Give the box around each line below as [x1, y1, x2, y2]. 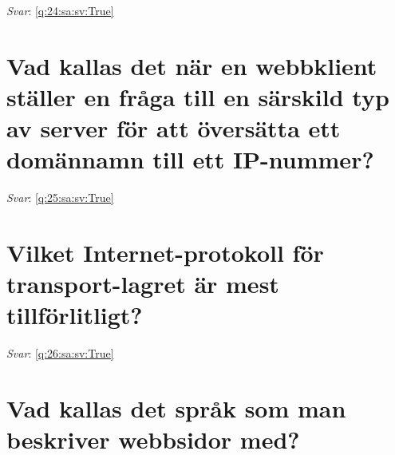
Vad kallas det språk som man [6, 392, 346, 425]
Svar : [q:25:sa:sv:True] [6, 189, 114, 206]
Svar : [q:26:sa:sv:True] [6, 345, 114, 362]
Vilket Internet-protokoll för [6, 236, 324, 269]
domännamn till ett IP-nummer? [6, 143, 374, 176]
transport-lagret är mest [6, 267, 279, 300]
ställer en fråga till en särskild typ [6, 80, 389, 113]
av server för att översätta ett [6, 112, 341, 144]
